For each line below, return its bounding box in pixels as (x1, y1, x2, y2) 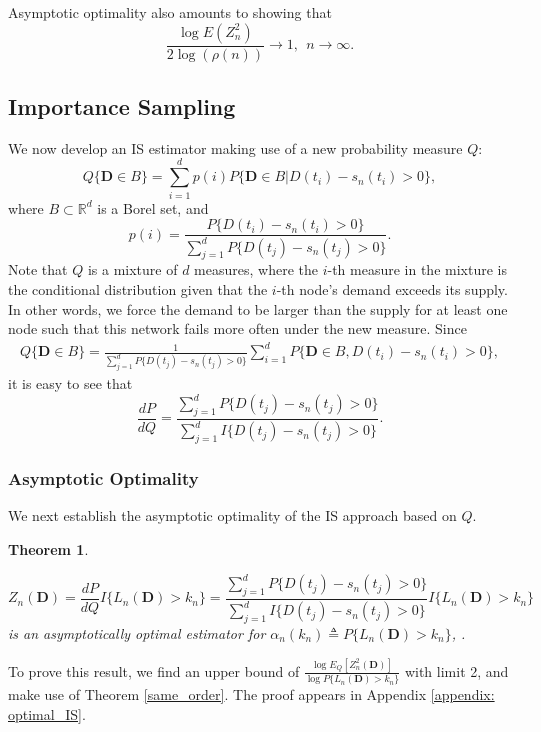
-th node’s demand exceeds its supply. (276, 278, 508, 299)
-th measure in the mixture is (327, 259, 507, 280)
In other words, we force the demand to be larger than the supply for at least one (8, 298, 508, 319)
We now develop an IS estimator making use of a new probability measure (8, 137, 463, 158)
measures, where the (194, 259, 318, 280)
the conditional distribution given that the (8, 278, 268, 299)
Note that (8, 259, 68, 280)
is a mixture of (87, 259, 178, 280)
